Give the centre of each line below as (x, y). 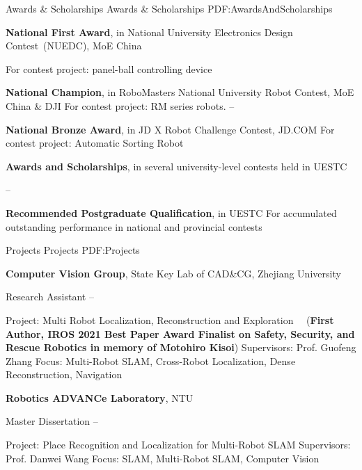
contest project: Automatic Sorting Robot (95, 143)
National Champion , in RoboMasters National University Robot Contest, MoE (180, 92)
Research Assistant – (50, 297)
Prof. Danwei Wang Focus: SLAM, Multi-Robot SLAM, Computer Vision (163, 458)
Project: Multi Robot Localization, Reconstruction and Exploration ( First (170, 319)
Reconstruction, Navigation (64, 374)
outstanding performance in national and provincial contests (134, 226)
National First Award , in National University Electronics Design (149, 32)
